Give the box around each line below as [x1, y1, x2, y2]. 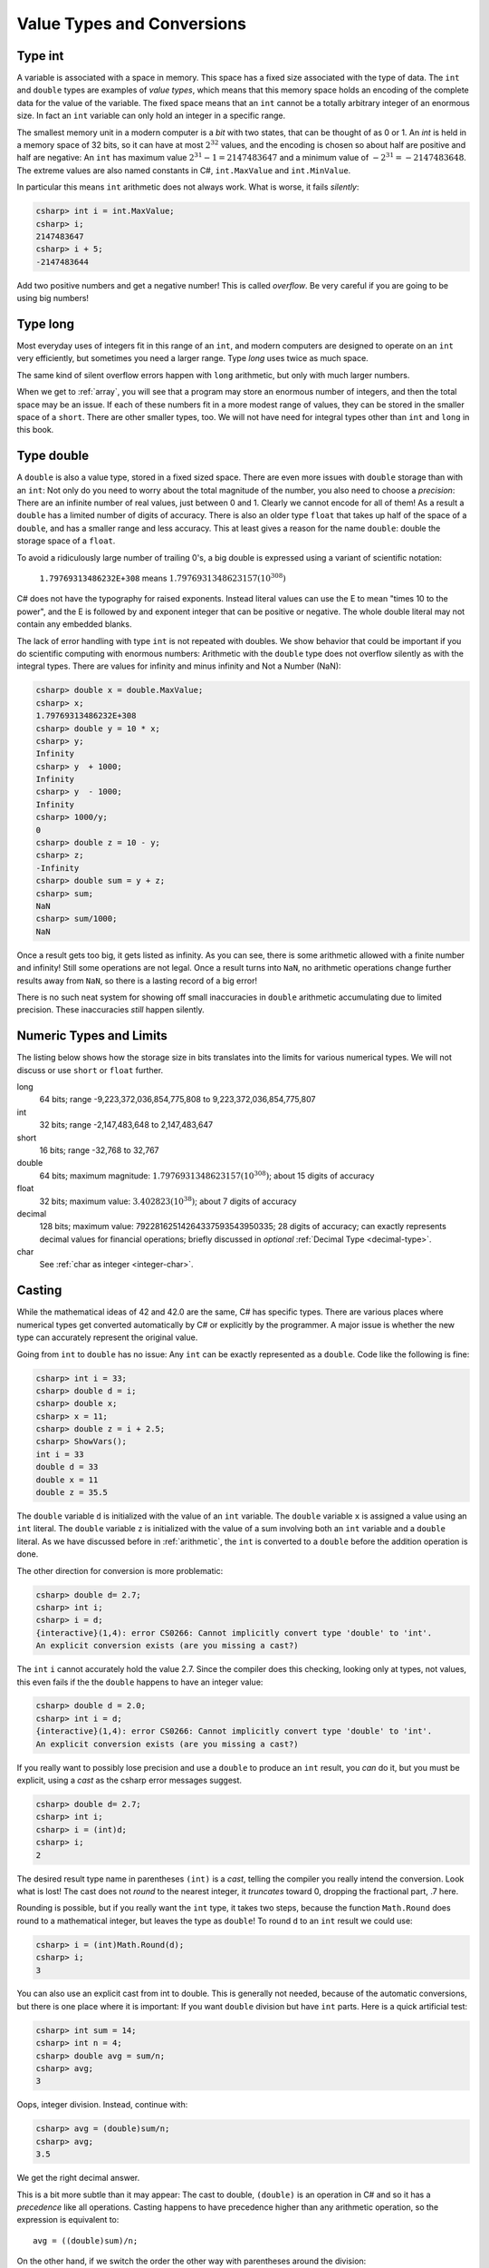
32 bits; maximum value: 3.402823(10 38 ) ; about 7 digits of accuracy [39, 1194, 297, 1207]
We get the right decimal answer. [16, 2173, 140, 2184]
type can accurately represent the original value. [16, 1332, 198, 1343]
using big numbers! [16, 293, 90, 304]
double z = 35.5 [35, 1488, 109, 1498]
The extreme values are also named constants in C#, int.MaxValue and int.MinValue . [16, 164, 351, 176]
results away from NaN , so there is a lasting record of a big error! [16, 975, 258, 986]
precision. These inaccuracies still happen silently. [16, 1004, 206, 1015]
